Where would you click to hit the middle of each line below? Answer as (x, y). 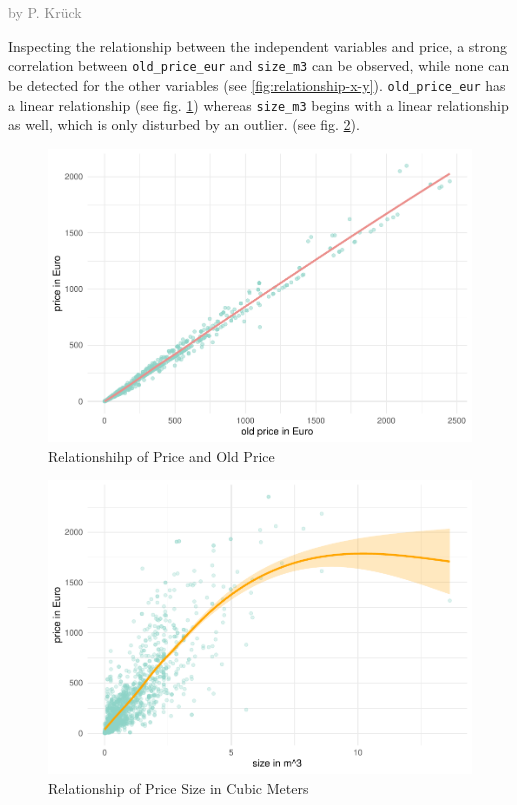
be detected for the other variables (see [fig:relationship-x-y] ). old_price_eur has (257, 84)
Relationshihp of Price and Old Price (161, 455)
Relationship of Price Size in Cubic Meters (178, 787)
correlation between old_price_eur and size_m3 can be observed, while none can (259, 65)
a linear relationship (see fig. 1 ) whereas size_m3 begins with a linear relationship (258, 104)
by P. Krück (45, 12)
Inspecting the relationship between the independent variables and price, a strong (258, 45)
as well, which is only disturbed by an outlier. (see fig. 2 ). (184, 124)
